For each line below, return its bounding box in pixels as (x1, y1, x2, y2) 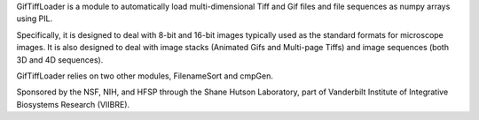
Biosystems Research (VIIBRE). (16, 99, 130, 109)
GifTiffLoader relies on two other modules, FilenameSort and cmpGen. (16, 71, 274, 81)
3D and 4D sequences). (16, 54, 104, 65)
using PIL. (16, 13, 53, 24)
